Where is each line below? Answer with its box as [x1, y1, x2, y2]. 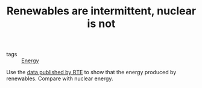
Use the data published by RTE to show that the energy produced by [6, 69, 177, 76]
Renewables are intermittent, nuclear [6, 4, 197, 18]
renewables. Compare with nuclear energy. [6, 75, 113, 82]
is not [87, 17, 116, 31]
